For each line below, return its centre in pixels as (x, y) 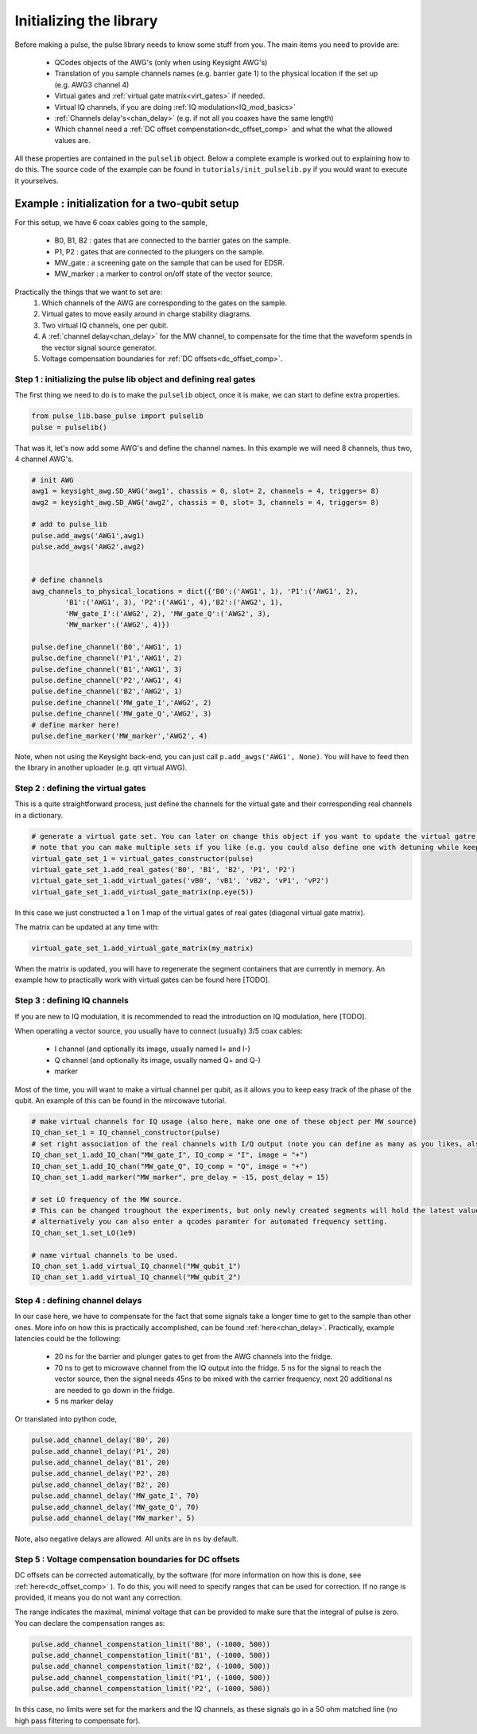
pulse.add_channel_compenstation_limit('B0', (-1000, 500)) (151, 1644)
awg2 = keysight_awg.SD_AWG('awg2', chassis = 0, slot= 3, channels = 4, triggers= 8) (206, 502)
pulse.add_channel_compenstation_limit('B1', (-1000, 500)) (151, 1655)
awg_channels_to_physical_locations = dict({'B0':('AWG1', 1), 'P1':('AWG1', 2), (195, 591)
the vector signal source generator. (99, 347)
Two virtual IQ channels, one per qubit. (105, 325)
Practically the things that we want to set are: (89, 292)
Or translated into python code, (66, 1419)
